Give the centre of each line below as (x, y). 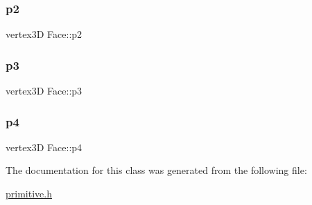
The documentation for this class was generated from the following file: (156, 170)
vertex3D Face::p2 (44, 34)
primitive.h (29, 194)
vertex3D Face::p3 (44, 91)
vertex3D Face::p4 (44, 147)
